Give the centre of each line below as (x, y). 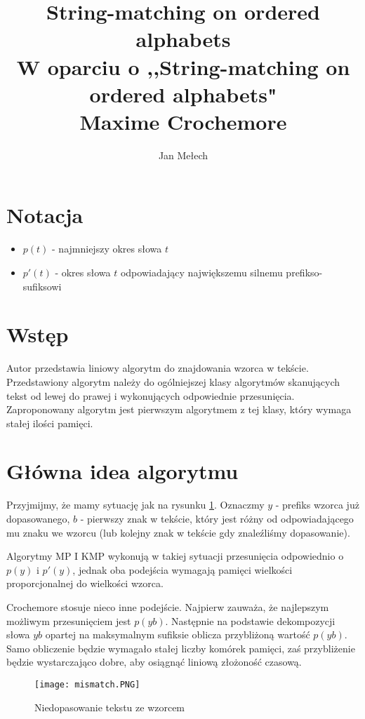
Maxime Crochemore (183, 121)
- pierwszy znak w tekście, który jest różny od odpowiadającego (217, 518)
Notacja (45, 215)
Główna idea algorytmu (122, 471)
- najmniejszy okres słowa (107, 249)
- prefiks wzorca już (317, 505)
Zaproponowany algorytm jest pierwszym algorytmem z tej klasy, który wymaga (179, 409)
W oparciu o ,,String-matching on (183, 66)
